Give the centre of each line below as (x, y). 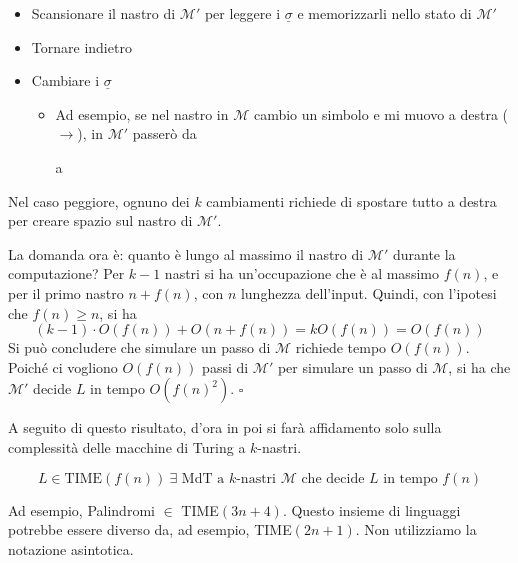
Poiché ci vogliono (63, 366)
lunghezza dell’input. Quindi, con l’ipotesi (368, 292)
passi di (225, 366)
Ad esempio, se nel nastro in (142, 113)
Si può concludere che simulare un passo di (139, 347)
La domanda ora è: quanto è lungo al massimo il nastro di (186, 253)
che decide (333, 478)
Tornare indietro (81, 46)
